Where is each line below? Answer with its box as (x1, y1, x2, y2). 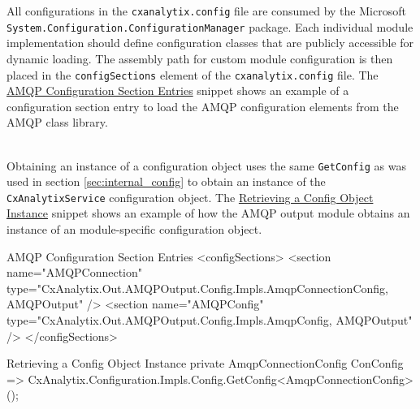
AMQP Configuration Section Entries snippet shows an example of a (6, 82, 349, 99)
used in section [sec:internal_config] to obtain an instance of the (6, 173, 326, 190)
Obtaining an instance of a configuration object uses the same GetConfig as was (6, 157, 406, 174)
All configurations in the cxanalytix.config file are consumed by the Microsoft (6, 2, 406, 19)
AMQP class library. (6, 114, 108, 131)
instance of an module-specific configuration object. (6, 221, 262, 238)
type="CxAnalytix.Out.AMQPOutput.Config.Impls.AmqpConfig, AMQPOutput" (6, 312, 413, 328)
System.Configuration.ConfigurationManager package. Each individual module (6, 18, 414, 35)
